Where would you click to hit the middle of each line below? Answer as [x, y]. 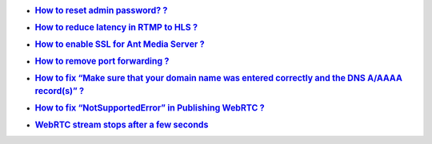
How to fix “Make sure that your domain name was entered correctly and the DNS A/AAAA [219, 78]
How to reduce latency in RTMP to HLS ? [116, 27]
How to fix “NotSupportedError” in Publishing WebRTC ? [150, 108]
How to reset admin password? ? [101, 10]
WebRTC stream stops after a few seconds [122, 125]
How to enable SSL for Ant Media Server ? [120, 44]
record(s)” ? [59, 91]
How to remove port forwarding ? [102, 61]
